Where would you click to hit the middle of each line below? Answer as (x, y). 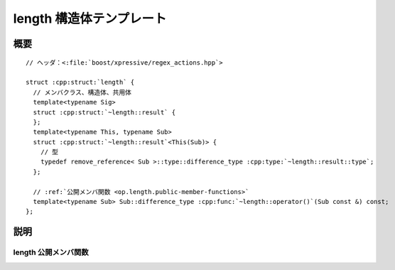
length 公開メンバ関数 (51, 252)
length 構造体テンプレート (90, 18)
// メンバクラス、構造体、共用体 (82, 92)
